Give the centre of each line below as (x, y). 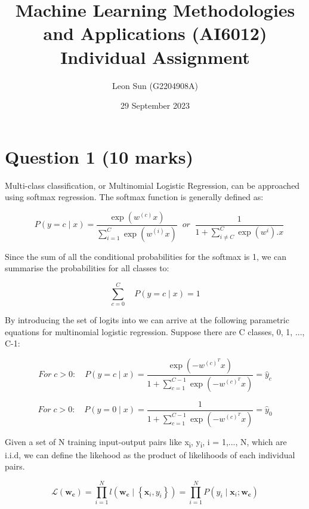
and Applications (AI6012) (155, 33)
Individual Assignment (155, 56)
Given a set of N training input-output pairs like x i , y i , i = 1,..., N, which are (146, 442)
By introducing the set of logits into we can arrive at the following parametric (147, 320)
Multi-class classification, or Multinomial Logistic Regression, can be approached (152, 185)
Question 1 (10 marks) (99, 156)
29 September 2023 (155, 105)
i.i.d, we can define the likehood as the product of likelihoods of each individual (150, 454)
